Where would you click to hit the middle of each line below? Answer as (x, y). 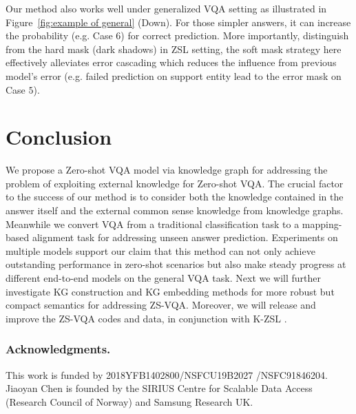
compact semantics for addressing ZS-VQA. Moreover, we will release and (161, 305)
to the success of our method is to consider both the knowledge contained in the (175, 197)
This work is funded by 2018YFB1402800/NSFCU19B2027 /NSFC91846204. (167, 374)
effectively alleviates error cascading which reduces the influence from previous (171, 62)
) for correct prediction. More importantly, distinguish (235, 35)
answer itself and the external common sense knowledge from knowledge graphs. (175, 210)
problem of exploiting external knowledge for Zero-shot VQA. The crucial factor (175, 183)
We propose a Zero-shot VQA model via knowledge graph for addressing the (167, 170)
